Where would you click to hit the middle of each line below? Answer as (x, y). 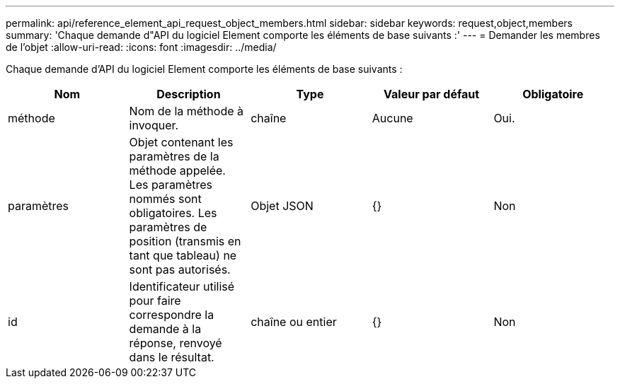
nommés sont (165, 199)
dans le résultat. (172, 357)
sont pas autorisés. (180, 269)
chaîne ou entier (294, 322)
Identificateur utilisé (182, 286)
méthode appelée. (177, 170)
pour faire (155, 301)
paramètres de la (174, 156)
